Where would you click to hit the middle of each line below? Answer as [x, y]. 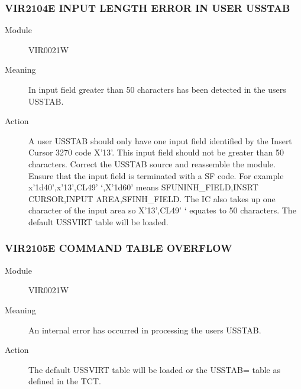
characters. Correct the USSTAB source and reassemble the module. [152, 163]
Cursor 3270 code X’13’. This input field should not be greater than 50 [156, 152]
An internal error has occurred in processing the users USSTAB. [145, 330]
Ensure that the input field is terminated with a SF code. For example [156, 175]
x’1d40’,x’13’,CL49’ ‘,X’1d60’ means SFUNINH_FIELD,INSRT [143, 187]
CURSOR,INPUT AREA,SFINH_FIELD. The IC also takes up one [152, 198]
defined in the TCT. [65, 381]
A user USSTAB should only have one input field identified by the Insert [160, 140]
